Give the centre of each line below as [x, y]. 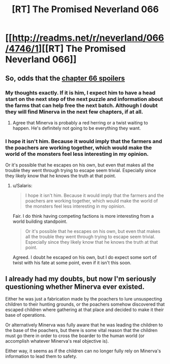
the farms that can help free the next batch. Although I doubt [82, 105]
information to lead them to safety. [41, 356]
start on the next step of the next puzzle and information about [84, 99]
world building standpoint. [40, 221]
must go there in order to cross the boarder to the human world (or [75, 336]
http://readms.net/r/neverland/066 [88, 38]
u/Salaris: [22, 186]
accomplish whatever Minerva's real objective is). [57, 341]
